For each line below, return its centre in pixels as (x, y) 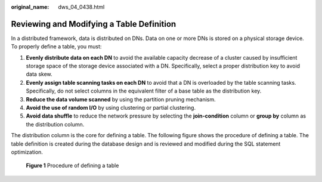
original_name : (30, 7)
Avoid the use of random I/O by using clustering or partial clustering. (111, 108)
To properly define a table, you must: (56, 47)
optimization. (27, 152)
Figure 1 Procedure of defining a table (72, 166)
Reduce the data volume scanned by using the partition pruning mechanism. (121, 99)
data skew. (39, 74)
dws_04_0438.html (81, 7)
